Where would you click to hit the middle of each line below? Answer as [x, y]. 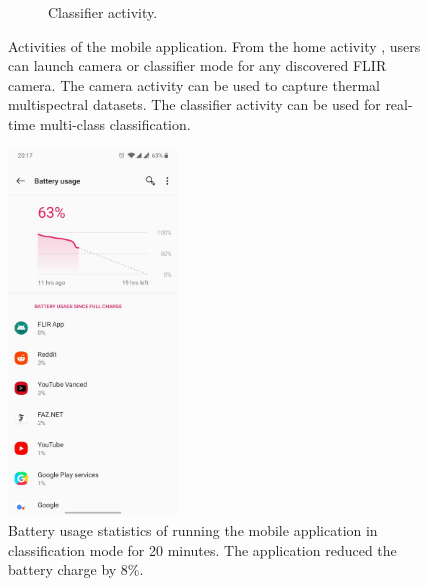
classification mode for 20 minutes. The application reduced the [202, 549]
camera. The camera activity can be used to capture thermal [194, 84]
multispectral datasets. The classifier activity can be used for [194, 104]
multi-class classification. [115, 123]
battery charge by [62, 569]
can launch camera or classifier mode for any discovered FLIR [197, 65]
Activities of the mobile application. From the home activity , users [214, 45]
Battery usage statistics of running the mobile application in [193, 530]
